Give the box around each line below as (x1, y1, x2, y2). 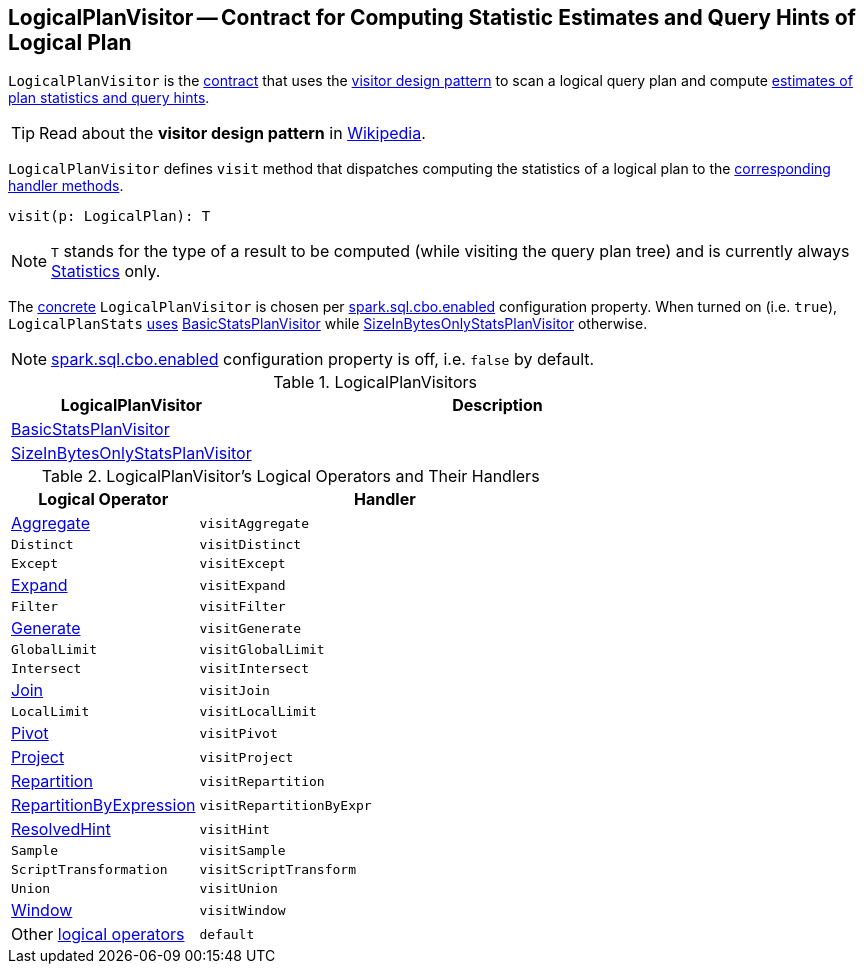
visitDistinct (199, 537, 302, 553)
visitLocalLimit (199, 704, 317, 720)
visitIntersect (199, 661, 310, 677)
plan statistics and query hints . (8, 89, 210, 107)
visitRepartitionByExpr (199, 797, 372, 813)
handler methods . (8, 177, 124, 195)
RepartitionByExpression (11, 795, 196, 816)
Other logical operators (11, 924, 185, 945)
